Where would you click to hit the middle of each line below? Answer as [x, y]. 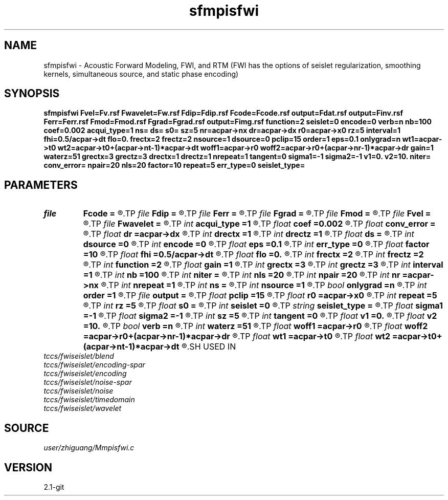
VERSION [28, 467]
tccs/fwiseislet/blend [79, 356]
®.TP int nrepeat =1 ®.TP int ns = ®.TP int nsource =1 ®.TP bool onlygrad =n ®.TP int [264, 285]
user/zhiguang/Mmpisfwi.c [89, 448]
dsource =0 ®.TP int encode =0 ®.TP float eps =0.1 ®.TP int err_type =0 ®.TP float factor [256, 244]
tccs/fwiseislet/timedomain [89, 400]
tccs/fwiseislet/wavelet [83, 408]
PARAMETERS [41, 185]
